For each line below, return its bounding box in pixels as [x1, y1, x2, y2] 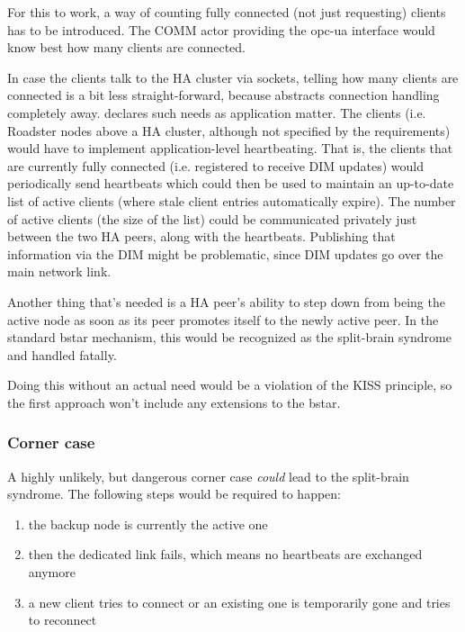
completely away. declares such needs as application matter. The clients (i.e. [7, 103, 426, 122]
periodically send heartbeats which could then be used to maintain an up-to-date [7, 174, 454, 193]
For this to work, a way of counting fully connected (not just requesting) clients [7, 3, 446, 21]
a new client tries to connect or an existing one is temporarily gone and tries [28, 592, 451, 611]
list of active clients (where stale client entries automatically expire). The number [7, 191, 456, 210]
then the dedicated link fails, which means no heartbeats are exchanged [28, 545, 423, 564]
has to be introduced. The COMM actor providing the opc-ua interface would [7, 20, 435, 39]
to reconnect [28, 610, 97, 629]
